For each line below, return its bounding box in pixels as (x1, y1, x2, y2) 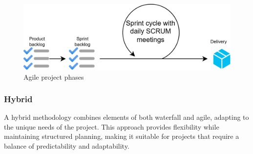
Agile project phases (23, 72, 84, 82)
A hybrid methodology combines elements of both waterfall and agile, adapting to (4, 112, 249, 122)
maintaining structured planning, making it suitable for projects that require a (4, 131, 239, 141)
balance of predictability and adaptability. (4, 141, 129, 151)
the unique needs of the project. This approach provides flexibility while (4, 121, 219, 132)
